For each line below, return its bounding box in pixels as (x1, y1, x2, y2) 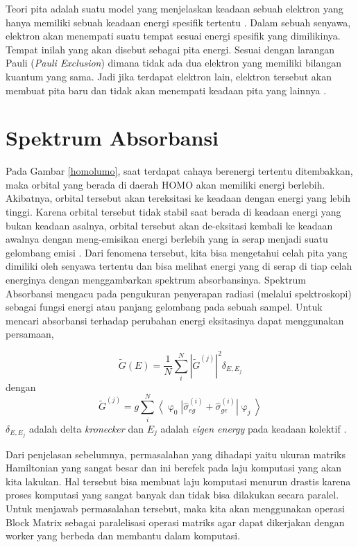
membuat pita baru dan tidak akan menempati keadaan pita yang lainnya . (6, 83, 327, 97)
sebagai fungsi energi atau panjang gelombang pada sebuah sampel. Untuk (6, 299, 323, 314)
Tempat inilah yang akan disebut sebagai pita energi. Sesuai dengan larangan (6, 42, 335, 56)
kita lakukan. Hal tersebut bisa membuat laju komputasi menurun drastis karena (6, 474, 351, 488)
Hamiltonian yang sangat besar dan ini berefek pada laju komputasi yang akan (6, 460, 342, 475)
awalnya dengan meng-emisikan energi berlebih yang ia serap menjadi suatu (6, 232, 328, 246)
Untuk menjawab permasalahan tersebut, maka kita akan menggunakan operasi (6, 501, 345, 516)
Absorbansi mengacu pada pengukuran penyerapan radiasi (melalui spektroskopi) (6, 286, 352, 300)
